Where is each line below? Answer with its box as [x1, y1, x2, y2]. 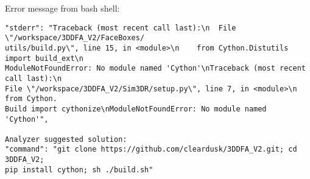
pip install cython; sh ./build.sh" [5, 165, 153, 174]
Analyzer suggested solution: [5, 135, 127, 144]
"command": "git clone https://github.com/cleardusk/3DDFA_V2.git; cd [5, 145, 297, 154]
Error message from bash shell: [5, 2, 120, 14]
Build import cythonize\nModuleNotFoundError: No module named [5, 104, 267, 113]
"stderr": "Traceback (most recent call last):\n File [5, 23, 236, 32]
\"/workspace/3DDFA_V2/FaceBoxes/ [5, 33, 145, 43]
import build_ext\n [5, 54, 83, 63]
